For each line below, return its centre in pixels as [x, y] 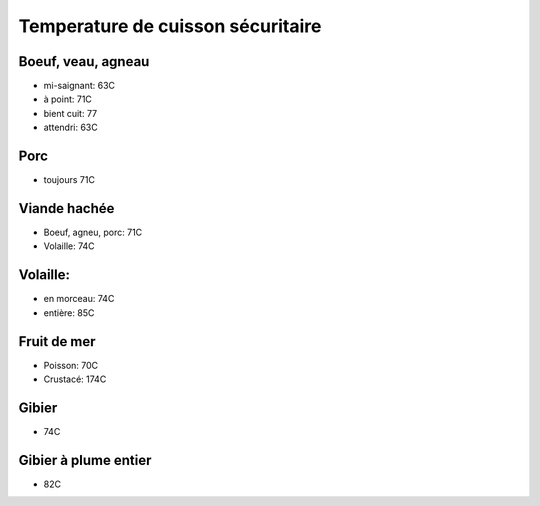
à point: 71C [67, 99]
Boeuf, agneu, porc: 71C [93, 232]
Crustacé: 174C [75, 379]
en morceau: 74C [79, 299]
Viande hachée [66, 208]
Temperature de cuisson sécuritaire [170, 26]
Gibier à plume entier [85, 460]
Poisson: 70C [71, 365]
